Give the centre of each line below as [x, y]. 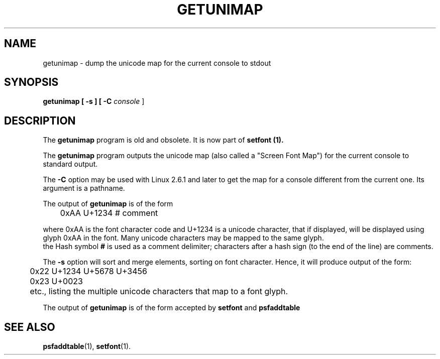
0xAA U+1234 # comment [109, 213]
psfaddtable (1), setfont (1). [87, 346]
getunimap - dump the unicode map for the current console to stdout [157, 63]
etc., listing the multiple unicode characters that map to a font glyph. [159, 291]
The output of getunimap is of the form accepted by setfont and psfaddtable [172, 308]
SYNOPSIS [31, 82]
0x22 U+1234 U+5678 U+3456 [88, 271]
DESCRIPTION [40, 121]
